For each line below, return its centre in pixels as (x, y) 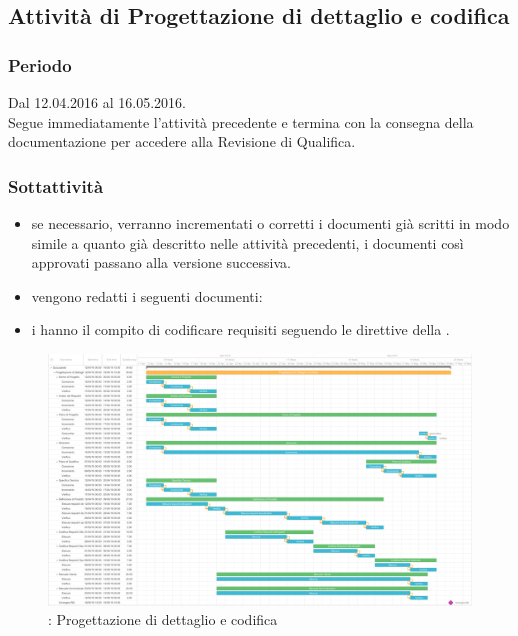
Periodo (40, 64)
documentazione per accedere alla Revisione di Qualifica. (182, 141)
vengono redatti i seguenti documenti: (147, 295)
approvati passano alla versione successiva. (161, 262)
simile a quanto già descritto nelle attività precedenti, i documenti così (247, 242)
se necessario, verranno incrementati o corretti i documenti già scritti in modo (270, 223)
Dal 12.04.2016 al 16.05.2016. (97, 102)
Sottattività (56, 185)
